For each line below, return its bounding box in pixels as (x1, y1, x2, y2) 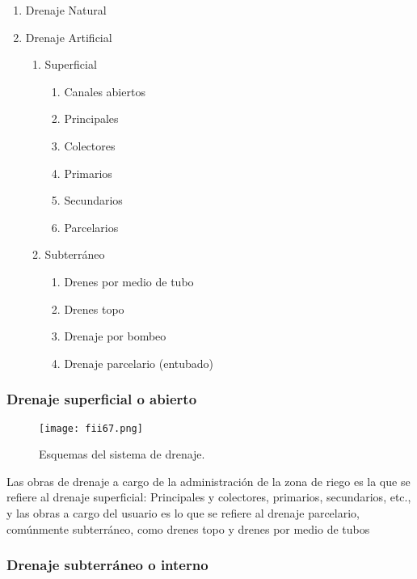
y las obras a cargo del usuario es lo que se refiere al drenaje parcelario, (6, 504, 360, 521)
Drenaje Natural (25, 2, 107, 18)
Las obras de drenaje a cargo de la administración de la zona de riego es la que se (6, 472, 411, 489)
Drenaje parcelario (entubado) (64, 354, 214, 371)
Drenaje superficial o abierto (6, 389, 197, 409)
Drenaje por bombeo (64, 328, 166, 344)
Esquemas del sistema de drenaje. (39, 446, 205, 463)
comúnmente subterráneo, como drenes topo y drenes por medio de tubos (6, 520, 370, 537)
